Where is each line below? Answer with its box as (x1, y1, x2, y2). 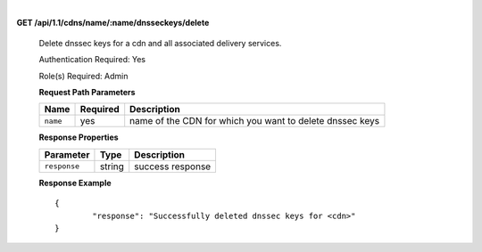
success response (134, 160, 212, 173)
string (99, 160, 125, 173)
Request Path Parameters (38, 86, 136, 97)
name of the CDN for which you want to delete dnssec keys (129, 115, 379, 127)
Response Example (38, 177, 112, 188)
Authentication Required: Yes (38, 54, 146, 65)
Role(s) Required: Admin (38, 70, 129, 81)
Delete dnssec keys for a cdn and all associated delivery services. (38, 37, 282, 48)
